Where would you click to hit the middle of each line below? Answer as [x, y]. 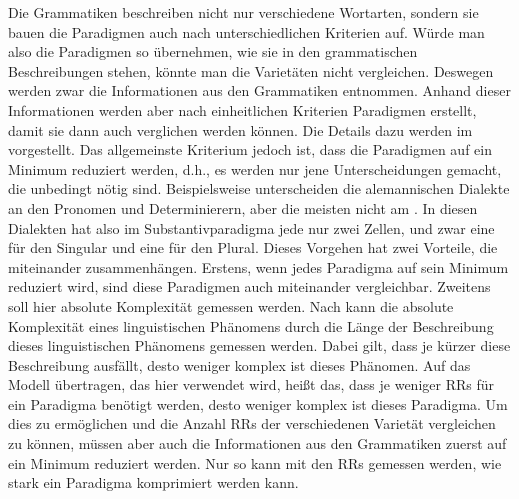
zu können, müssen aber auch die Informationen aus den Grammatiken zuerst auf [257, 443]
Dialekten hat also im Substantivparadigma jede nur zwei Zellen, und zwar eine [251, 227]
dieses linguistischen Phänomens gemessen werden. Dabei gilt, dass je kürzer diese [259, 345]
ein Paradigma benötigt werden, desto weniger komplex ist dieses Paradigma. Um [258, 403]
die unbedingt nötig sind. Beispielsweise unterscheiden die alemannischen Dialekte [259, 188]
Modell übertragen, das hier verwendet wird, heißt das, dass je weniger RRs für [251, 384]
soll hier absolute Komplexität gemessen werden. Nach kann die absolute [231, 305]
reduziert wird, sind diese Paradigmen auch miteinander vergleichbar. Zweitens [249, 286]
